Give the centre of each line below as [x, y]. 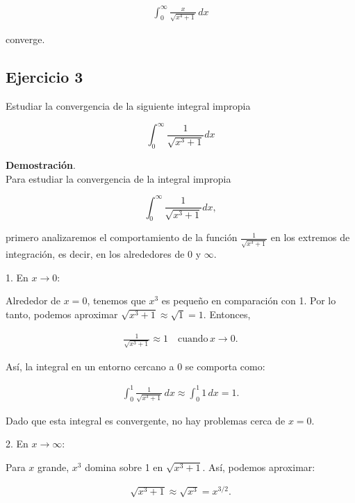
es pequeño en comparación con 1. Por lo [249, 300]
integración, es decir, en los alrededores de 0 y [104, 254]
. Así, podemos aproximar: [259, 467]
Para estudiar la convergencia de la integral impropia [118, 178]
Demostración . [41, 164]
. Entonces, [227, 314]
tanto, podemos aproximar [62, 314]
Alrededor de [33, 300]
